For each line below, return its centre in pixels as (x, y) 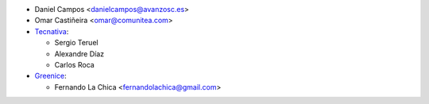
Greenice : (50, 76)
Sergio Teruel (76, 43)
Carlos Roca (74, 64)
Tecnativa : (52, 31)
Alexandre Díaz (79, 54)
